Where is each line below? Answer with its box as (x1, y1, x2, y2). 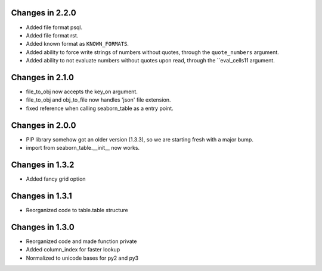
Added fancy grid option (26, 175, 86, 182)
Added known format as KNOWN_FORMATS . (26, 40, 129, 48)
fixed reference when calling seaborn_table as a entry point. (26, 105, 174, 112)
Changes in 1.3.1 (11, 191, 72, 201)
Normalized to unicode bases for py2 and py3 (26, 254, 139, 261)
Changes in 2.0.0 (11, 120, 76, 130)
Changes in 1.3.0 (11, 222, 75, 232)
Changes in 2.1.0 (11, 72, 75, 83)
